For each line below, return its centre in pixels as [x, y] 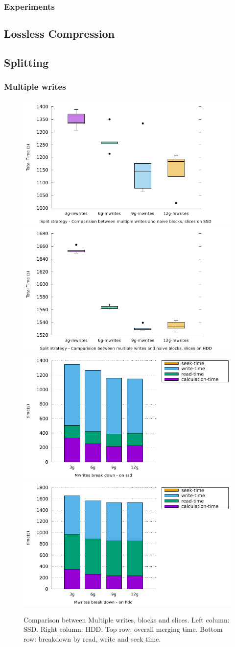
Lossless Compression [59, 34]
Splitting [26, 62]
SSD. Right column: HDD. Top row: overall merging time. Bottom [123, 629]
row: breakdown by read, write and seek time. [92, 638]
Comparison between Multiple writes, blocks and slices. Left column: [127, 619]
